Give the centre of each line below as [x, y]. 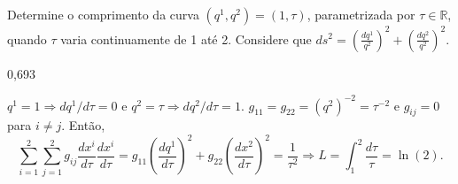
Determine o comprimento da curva [103, 14]
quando [27, 38]
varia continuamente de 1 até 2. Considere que [186, 38]
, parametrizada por [361, 14]
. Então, [83, 125]
